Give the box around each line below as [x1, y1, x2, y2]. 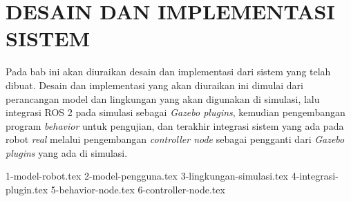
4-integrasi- [291, 169, 339, 183]
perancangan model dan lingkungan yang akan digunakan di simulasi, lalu [6, 91, 320, 106]
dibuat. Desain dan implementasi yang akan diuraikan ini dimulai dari [6, 77, 304, 92]
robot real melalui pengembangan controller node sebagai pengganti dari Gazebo [6, 132, 345, 146]
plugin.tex [6, 182, 48, 197]
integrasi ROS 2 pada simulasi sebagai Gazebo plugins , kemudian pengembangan [6, 105, 345, 119]
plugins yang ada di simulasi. [6, 145, 128, 160]
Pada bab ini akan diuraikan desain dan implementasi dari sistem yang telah [6, 64, 331, 79]
